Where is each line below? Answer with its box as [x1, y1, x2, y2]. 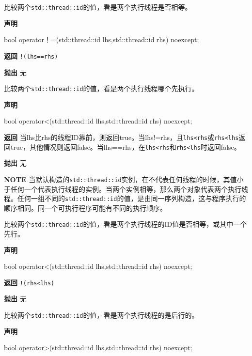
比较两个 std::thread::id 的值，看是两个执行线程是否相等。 [4, 2, 192, 12]
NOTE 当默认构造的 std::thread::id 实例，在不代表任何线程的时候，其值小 [4, 174, 244, 184]
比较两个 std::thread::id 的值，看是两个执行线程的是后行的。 [4, 310, 199, 320]
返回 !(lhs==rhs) [4, 50, 58, 61]
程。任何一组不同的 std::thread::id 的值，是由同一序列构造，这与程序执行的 [4, 193, 246, 203]
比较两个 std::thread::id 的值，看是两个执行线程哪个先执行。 [4, 83, 199, 93]
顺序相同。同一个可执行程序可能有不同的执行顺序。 [4, 202, 167, 213]
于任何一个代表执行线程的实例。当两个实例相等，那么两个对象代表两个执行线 [4, 184, 248, 194]
